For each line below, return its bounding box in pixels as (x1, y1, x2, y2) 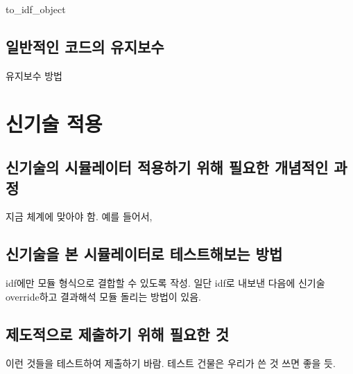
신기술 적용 (6, 109, 103, 137)
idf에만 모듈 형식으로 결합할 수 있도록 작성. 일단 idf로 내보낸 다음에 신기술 (6, 276, 325, 290)
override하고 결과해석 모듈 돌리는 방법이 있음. (6, 289, 201, 303)
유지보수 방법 (6, 68, 62, 82)
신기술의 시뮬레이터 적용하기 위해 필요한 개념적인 (6, 157, 329, 178)
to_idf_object (6, 2, 66, 16)
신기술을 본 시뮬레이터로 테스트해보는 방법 (6, 243, 283, 265)
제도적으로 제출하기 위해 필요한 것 (6, 323, 229, 344)
